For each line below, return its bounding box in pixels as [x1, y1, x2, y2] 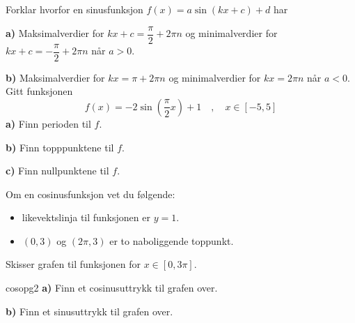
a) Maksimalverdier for [6, 26, 104, 40]
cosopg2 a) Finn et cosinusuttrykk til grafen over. [6, 280, 218, 295]
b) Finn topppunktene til [6, 140, 114, 154]
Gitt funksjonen [6, 84, 73, 98]
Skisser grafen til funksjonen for [6, 257, 141, 271]
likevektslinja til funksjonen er [22, 210, 150, 225]
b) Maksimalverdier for [6, 70, 105, 84]
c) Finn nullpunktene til [6, 163, 109, 178]
